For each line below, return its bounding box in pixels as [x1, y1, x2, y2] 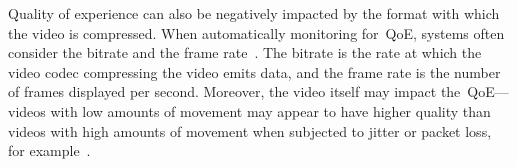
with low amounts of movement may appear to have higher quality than [50, 100, 491, 121]
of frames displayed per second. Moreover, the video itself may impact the [8, 81, 461, 102]
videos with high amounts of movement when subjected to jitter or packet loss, [8, 120, 492, 141]
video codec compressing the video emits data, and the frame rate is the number [8, 61, 501, 82]
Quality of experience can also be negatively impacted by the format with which [8, 3, 500, 23]
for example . [8, 140, 91, 161]
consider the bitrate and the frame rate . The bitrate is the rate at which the [8, 42, 482, 63]
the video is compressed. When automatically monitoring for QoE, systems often [8, 22, 505, 43]
